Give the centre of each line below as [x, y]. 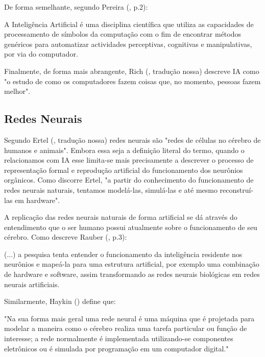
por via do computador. [41, 54]
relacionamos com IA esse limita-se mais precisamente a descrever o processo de [129, 160]
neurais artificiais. [32, 284]
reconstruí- [237, 189]
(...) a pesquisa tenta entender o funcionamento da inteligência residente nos [123, 254]
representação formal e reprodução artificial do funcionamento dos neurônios [124, 170]
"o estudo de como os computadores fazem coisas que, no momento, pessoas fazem [132, 81]
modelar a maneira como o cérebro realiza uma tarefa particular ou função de [126, 328]
